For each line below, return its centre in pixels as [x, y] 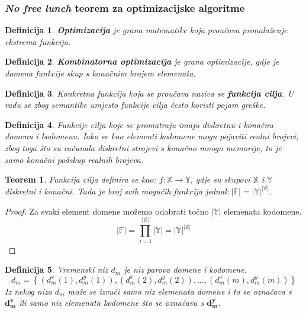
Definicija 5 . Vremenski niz [57, 269]
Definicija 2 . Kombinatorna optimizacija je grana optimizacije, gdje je [142, 61]
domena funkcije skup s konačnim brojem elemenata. [100, 73]
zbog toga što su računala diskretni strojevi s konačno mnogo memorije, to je [143, 147]
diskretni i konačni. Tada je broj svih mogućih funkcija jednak [117, 191]
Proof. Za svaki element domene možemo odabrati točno [107, 211]
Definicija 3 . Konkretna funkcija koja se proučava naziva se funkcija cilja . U [149, 93]
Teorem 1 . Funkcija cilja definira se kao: [80, 179]
